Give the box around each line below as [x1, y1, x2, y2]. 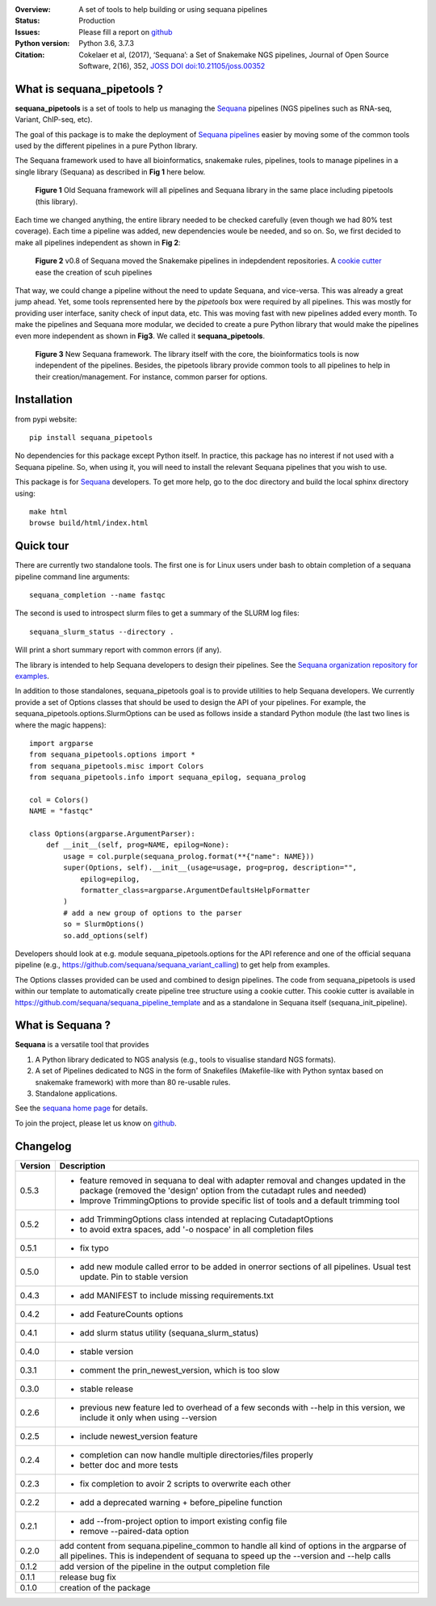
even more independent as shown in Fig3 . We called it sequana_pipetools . [15, 331, 266, 341]
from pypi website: [15, 414, 78, 424]
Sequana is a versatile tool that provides [15, 1040, 149, 1050]
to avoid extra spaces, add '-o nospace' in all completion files [79, 1223, 314, 1235]
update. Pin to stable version [79, 1271, 189, 1282]
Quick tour [15, 539, 69, 553]
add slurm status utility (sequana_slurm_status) [79, 1327, 259, 1338]
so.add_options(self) [63, 931, 149, 940]
